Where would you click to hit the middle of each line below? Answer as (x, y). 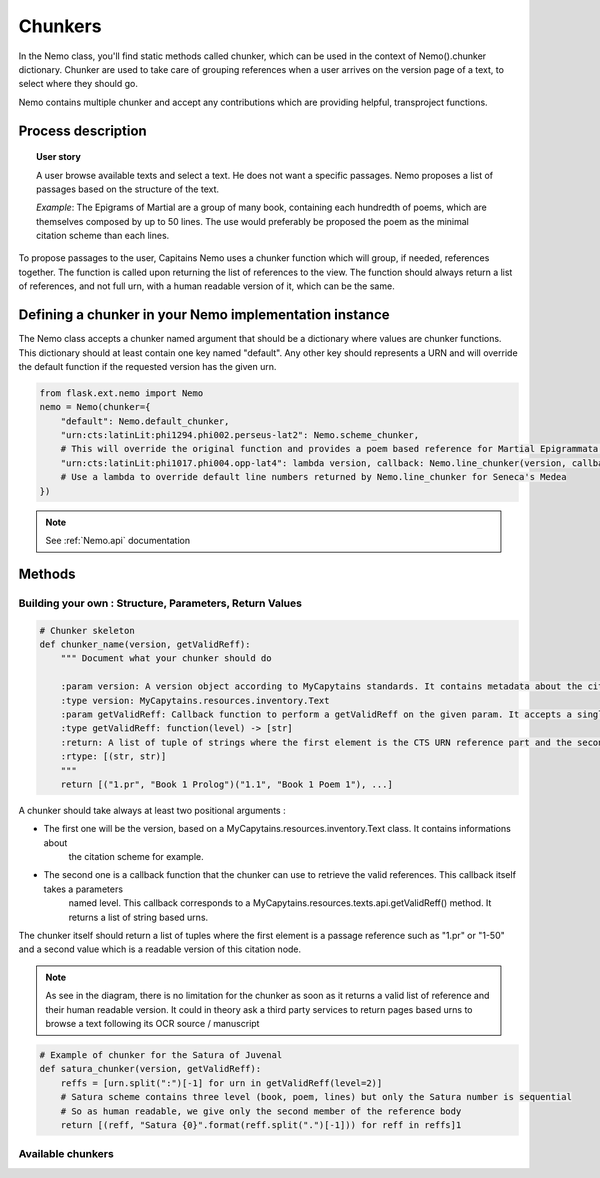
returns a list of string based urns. (138, 917)
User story (59, 157)
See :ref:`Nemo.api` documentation (117, 541)
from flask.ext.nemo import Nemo (121, 393)
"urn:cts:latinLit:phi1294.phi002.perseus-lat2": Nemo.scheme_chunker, (240, 435)
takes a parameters (83, 889)
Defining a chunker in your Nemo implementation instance (204, 315)
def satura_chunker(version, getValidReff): (150, 1069)
